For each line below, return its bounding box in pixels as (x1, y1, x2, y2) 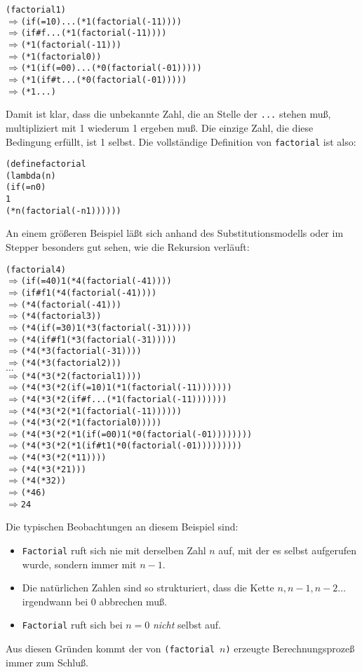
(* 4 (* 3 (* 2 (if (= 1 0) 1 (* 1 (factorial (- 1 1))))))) (20, 383, 232, 393)
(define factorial (6, 159, 86, 170)
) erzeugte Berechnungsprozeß (225, 641, 355, 656)
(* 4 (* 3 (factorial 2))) (20, 357, 121, 368)
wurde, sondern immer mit (22, 556, 137, 571)
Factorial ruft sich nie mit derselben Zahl (22, 543, 206, 557)
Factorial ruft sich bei (22, 617, 123, 632)
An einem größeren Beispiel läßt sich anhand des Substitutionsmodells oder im (6, 226, 344, 240)
